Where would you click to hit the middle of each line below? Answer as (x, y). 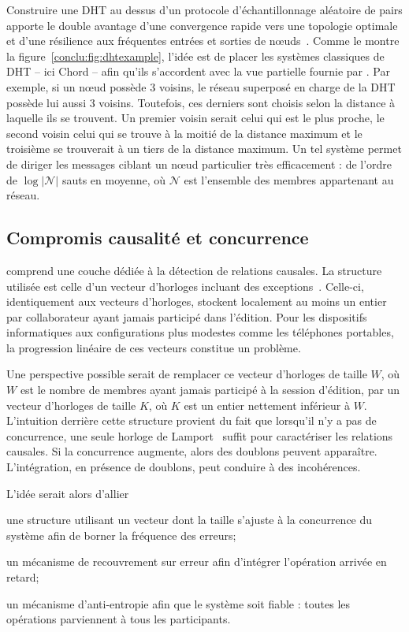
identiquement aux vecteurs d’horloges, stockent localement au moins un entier (197, 301)
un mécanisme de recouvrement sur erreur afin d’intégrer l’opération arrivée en (197, 561)
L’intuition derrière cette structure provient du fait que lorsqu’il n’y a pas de (191, 420)
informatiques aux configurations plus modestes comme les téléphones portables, (200, 332)
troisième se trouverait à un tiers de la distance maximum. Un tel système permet (204, 149)
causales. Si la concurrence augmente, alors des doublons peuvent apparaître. (192, 451)
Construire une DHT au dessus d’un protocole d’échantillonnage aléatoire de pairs (204, 9)
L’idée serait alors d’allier (68, 493)
